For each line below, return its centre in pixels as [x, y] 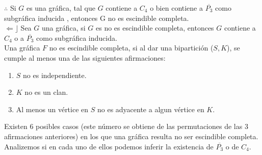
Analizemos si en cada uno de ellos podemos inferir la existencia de [109, 146]
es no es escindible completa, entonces [155, 28]
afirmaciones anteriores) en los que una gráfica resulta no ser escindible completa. [131, 136]
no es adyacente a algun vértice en [151, 109]
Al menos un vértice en [52, 109]
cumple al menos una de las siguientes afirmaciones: [85, 57]
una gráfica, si [63, 28]
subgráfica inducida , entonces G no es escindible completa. [97, 18]
